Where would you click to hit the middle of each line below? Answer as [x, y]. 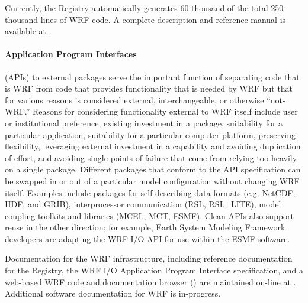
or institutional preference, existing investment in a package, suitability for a [144, 123]
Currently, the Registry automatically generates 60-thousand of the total [137, 8]
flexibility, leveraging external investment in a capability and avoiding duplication [153, 146]
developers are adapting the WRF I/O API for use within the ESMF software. [147, 238]
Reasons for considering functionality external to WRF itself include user [165, 111]
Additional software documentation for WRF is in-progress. [113, 293]
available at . [28, 31]
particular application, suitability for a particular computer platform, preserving [150, 134]
